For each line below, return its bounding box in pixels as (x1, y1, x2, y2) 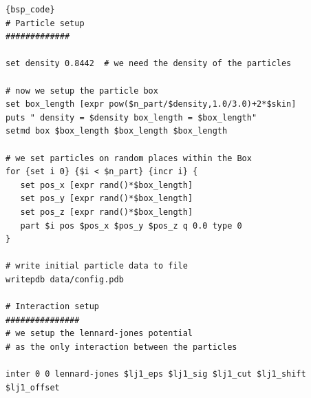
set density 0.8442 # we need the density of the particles (6, 59, 292, 69)
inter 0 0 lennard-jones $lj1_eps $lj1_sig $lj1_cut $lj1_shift (6, 369, 306, 379)
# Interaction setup (6, 302, 100, 312)
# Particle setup (6, 18, 85, 28)
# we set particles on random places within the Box (6, 153, 252, 163)
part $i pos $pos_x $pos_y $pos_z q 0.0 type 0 (20, 220, 242, 231)
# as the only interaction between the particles (6, 342, 237, 352)
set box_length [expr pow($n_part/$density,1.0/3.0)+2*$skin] (6, 99, 297, 109)
